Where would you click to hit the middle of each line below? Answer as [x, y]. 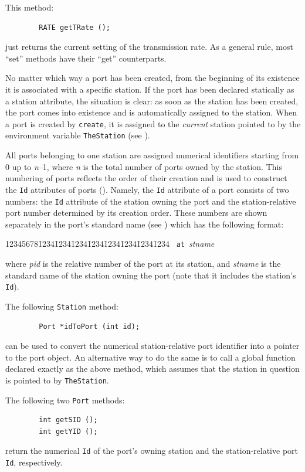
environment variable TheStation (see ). [78, 135]
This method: [30, 7]
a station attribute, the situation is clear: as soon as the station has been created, [152, 101]
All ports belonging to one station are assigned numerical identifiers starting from [152, 155]
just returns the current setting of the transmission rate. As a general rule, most [149, 47]
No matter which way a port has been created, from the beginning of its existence [152, 78]
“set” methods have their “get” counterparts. [86, 58]
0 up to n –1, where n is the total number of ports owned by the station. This [144, 166]
